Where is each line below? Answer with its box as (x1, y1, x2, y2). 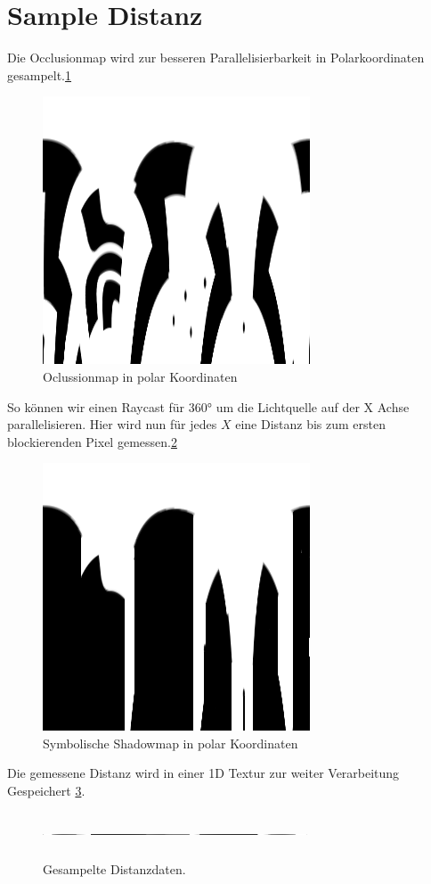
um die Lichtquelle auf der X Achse (215, 397, 410, 416)
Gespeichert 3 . (7, 781, 85, 800)
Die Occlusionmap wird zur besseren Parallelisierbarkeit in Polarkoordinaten (7, 48, 425, 67)
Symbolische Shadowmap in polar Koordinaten (43, 733, 298, 752)
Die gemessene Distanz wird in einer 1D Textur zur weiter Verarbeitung (7, 764, 400, 782)
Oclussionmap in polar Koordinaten (43, 367, 238, 385)
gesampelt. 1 (7, 65, 72, 84)
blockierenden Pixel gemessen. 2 (7, 432, 177, 450)
